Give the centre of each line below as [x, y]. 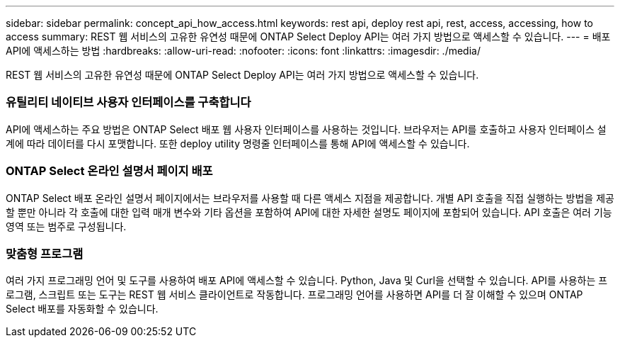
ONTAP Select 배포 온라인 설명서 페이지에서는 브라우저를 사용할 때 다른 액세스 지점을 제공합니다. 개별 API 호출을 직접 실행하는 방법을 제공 [310, 198]
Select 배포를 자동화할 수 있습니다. [82, 309]
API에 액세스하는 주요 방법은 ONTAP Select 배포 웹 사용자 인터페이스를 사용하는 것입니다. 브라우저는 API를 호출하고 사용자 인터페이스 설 [306, 129]
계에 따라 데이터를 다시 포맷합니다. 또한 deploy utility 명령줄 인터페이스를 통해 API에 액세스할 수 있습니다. [238, 143]
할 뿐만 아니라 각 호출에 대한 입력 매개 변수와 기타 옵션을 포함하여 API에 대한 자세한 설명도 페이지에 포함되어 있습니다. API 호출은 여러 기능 [309, 212]
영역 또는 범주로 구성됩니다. [66, 226]
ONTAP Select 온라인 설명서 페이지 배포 [109, 171]
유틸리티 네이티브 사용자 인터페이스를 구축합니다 [128, 102]
